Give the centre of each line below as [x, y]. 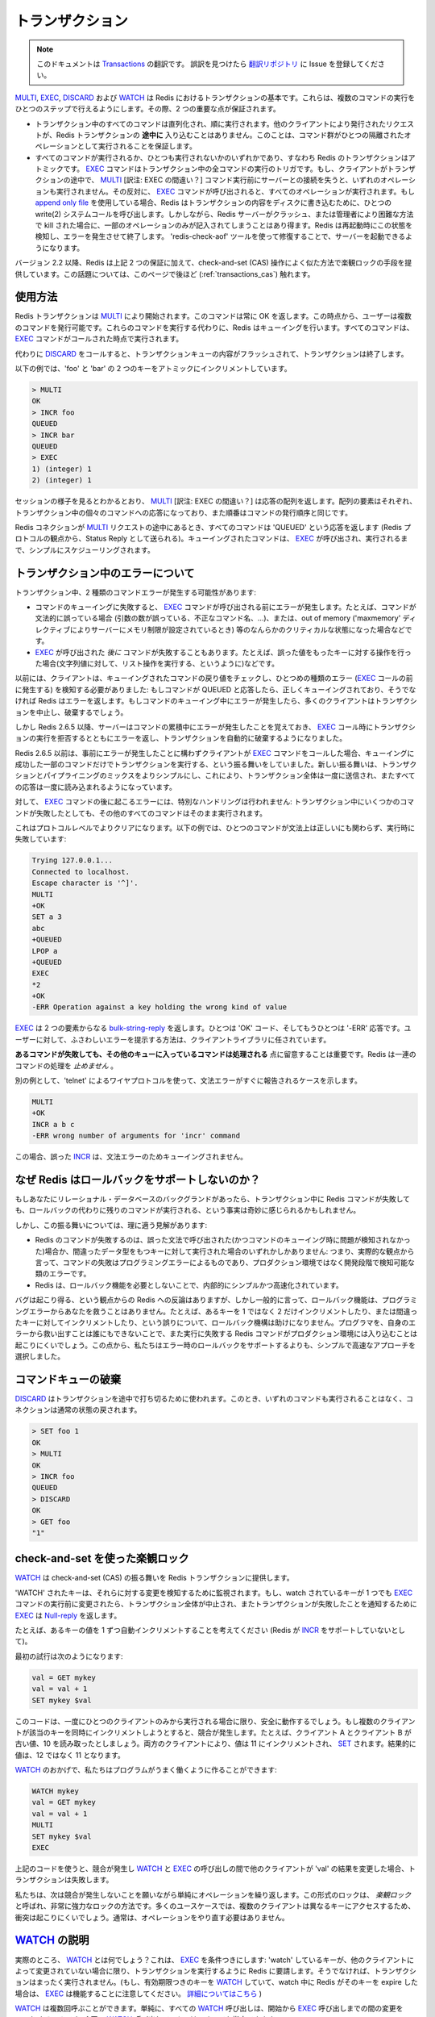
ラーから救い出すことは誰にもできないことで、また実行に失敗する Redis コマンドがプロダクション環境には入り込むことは [216, 1334]
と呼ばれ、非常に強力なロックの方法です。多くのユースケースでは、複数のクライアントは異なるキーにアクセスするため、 [215, 1906]
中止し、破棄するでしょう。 [82, 712]
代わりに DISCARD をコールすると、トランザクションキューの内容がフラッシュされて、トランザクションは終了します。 [211, 353]
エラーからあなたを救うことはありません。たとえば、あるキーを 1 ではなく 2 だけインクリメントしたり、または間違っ [223, 1311]
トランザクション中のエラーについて [105, 573]
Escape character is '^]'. [85, 883]
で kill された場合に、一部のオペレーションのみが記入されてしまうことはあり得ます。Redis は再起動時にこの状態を [224, 225]
